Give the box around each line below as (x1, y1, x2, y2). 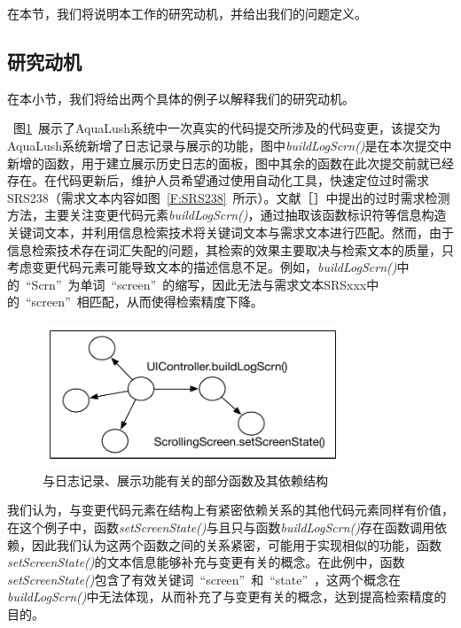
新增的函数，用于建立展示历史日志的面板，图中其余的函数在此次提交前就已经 (7, 153, 454, 172)
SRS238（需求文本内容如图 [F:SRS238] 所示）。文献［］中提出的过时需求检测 (7, 188, 450, 206)
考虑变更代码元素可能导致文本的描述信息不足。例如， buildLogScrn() (7, 258, 397, 276)
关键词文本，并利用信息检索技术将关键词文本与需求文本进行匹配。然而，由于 (7, 222, 454, 241)
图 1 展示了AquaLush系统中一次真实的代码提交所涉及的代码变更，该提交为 (12, 119, 441, 137)
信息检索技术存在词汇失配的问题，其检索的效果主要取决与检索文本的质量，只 (7, 240, 454, 259)
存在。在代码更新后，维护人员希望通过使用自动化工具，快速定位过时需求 (7, 171, 429, 190)
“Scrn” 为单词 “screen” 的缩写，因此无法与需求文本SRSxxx (25, 275, 367, 293)
